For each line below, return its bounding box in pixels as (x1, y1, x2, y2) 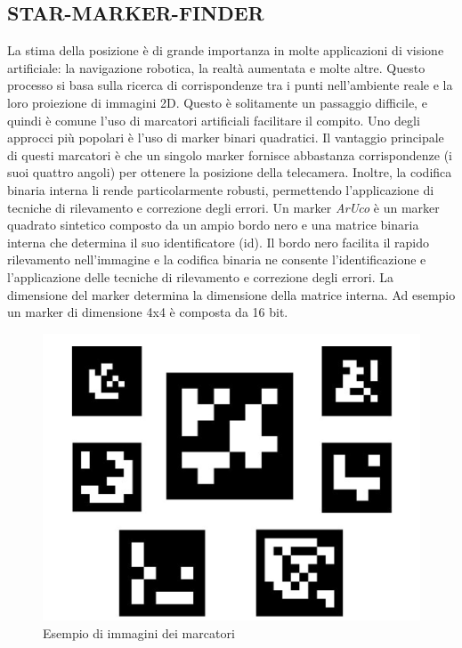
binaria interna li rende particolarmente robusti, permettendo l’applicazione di (7, 180, 434, 198)
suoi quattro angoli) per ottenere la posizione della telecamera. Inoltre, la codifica (7, 163, 452, 182)
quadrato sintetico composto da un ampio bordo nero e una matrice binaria (7, 215, 419, 234)
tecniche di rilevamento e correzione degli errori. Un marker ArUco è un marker (7, 198, 440, 216)
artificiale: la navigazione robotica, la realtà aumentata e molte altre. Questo (7, 58, 426, 77)
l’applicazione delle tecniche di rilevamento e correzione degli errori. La (7, 267, 394, 286)
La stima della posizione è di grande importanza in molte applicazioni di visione (7, 41, 444, 60)
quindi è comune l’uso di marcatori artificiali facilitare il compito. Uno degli (7, 110, 420, 129)
